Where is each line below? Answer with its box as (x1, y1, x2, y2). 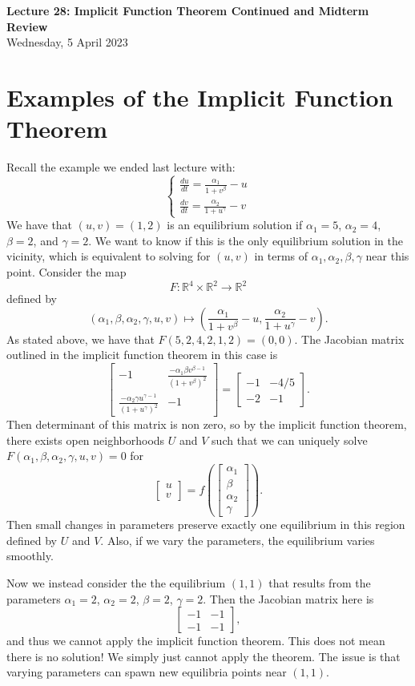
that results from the (268, 574, 371, 591)
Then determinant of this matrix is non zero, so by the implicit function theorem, (6, 416, 407, 433)
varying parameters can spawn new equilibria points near (6, 664, 287, 680)
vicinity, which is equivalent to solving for (6, 248, 211, 264)
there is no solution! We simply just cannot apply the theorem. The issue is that (6, 648, 401, 664)
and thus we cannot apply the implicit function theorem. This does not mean (6, 632, 385, 649)
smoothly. (6, 547, 54, 564)
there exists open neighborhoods (6, 431, 165, 448)
